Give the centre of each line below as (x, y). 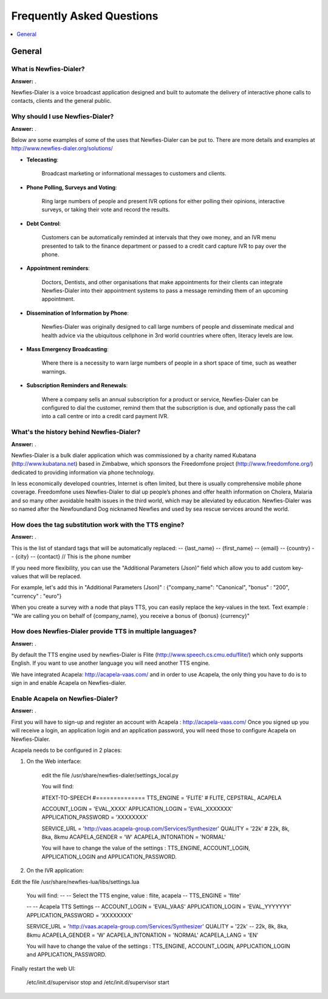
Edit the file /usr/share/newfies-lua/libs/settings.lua (75, 882)
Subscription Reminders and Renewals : (77, 385)
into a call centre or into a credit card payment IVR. (105, 416)
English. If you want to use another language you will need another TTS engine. (111, 663)
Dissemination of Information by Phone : (77, 313)
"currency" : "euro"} (36, 596)
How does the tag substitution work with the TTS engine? (98, 525)
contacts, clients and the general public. (61, 101)
